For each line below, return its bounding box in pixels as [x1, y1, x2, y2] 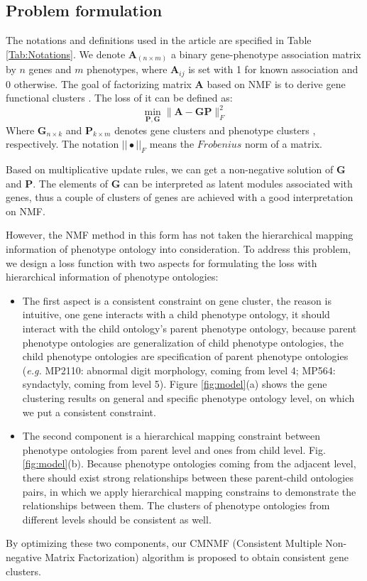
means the [149, 136, 195, 151]
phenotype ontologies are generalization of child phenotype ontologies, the [22, 335, 344, 349]
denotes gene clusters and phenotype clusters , [114, 122, 316, 137]
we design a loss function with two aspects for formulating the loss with [6, 255, 317, 270]
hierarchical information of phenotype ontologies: [6, 269, 219, 284]
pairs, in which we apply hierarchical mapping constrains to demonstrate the [22, 484, 356, 499]
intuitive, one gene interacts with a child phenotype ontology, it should [22, 307, 330, 322]
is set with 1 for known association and [188, 62, 358, 77]
